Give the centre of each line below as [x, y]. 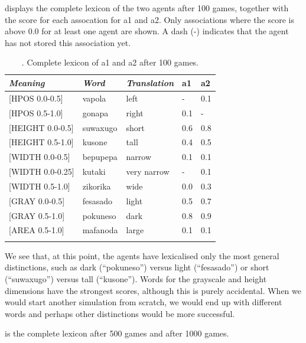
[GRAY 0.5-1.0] [37, 215]
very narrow [148, 171]
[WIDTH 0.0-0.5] [40, 157]
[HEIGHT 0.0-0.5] [41, 127]
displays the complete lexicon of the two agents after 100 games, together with [147, 8]
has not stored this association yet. [68, 42]
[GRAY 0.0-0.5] [37, 200]
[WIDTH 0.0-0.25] [42, 171]
